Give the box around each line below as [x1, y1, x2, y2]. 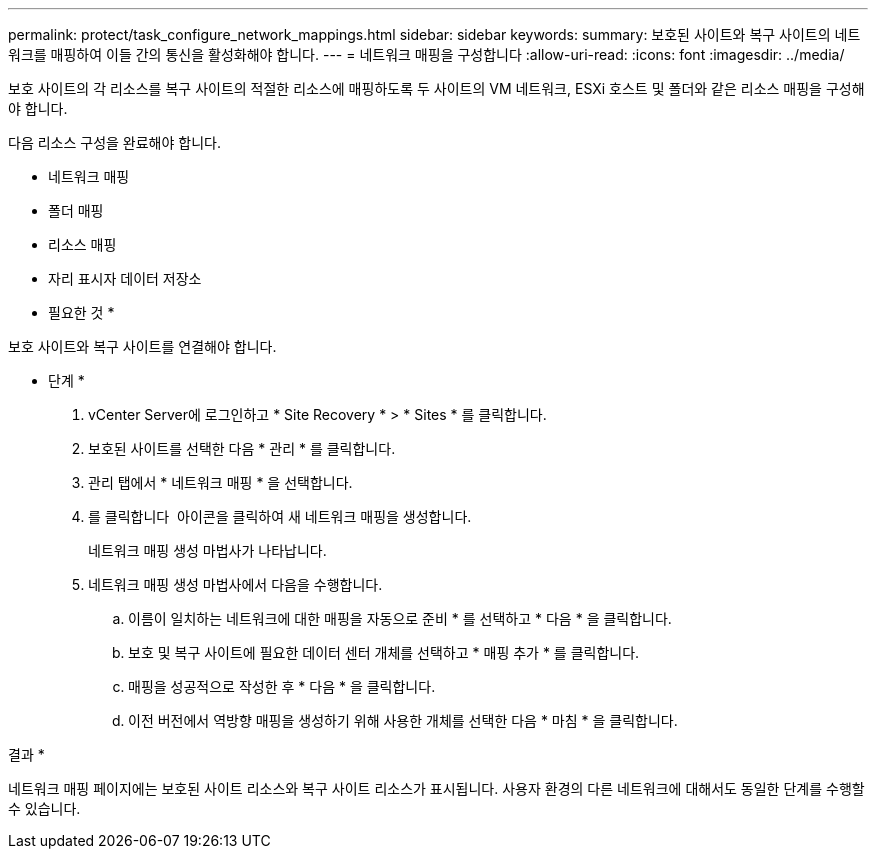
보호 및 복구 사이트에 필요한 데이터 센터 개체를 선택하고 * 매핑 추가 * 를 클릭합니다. [128, 644, 640, 661]
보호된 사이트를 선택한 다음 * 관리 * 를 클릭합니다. [88, 440, 396, 457]
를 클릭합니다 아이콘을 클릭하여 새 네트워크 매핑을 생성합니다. [88, 508, 472, 525]
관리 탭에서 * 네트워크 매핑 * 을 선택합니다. [88, 474, 353, 491]
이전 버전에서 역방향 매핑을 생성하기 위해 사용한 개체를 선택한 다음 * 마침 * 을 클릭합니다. [128, 712, 678, 729]
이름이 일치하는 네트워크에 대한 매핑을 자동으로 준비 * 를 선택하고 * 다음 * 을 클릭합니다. [128, 610, 672, 627]
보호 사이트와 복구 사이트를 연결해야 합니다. [8, 338, 277, 355]
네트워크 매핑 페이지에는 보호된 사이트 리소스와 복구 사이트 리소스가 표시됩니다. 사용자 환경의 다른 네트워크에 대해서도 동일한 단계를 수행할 [8, 780, 865, 797]
